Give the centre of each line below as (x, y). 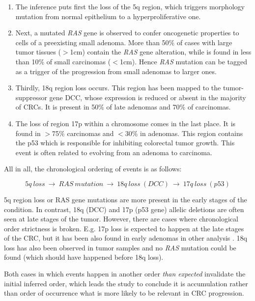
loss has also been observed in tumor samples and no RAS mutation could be (120, 247)
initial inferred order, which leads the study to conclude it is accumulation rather (126, 283)
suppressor (31, 97)
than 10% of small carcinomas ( (63, 61)
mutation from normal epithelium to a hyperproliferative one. (108, 16)
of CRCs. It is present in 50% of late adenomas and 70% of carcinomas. (123, 107)
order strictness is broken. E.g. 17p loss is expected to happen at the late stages (124, 228)
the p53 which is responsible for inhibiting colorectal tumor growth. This (125, 143)
